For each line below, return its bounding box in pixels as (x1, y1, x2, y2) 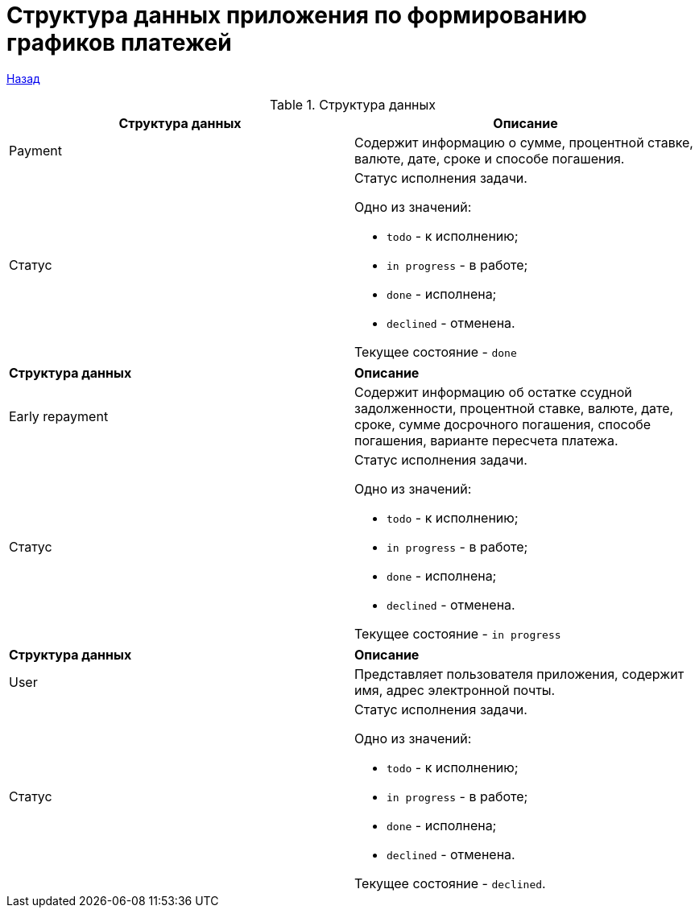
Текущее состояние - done (354, 343, 517, 360)
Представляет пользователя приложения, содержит (354, 665, 685, 682)
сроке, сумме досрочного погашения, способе (354, 416, 651, 432)
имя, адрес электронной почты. (354, 681, 556, 698)
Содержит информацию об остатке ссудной (354, 383, 632, 400)
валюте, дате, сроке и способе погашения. (354, 150, 625, 167)
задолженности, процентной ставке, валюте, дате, (354, 399, 674, 416)
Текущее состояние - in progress (354, 625, 561, 642)
